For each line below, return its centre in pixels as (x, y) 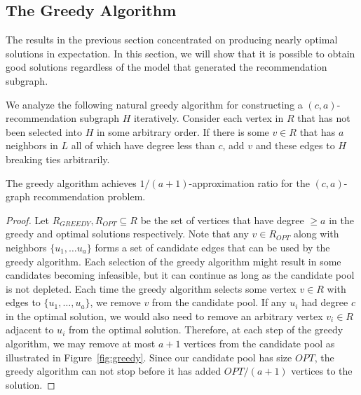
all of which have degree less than (143, 145)
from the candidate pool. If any (219, 302)
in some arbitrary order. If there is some (183, 131)
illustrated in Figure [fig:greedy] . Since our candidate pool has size (149, 357)
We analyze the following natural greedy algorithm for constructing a (154, 104)
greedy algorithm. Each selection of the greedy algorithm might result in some (173, 261)
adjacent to (30, 330)
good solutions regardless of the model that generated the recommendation (166, 67)
